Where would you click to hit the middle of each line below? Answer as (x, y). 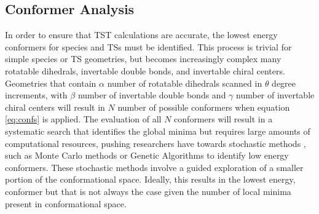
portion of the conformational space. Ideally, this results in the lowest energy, (150, 179)
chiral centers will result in (55, 107)
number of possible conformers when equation (204, 107)
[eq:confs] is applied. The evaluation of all (83, 119)
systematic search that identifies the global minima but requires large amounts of (158, 131)
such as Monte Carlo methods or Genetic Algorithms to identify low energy (147, 155)
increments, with (36, 95)
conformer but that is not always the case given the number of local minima (148, 191)
